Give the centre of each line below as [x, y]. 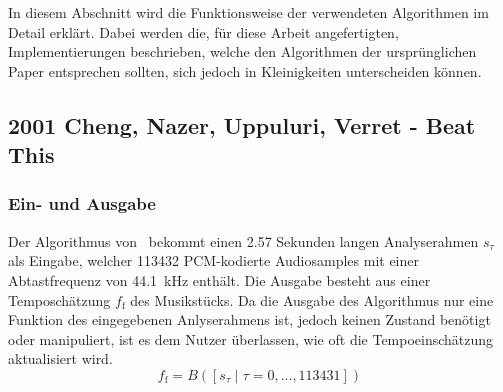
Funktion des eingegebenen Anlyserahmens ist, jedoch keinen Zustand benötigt [249, 319]
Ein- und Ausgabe [82, 203]
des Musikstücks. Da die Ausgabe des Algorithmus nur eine [312, 299]
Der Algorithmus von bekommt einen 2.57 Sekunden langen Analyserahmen [243, 240]
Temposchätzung [59, 299]
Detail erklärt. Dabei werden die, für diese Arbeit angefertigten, [203, 31]
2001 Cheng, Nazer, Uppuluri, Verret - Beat [242, 124]
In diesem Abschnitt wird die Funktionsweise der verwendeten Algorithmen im [248, 12]
